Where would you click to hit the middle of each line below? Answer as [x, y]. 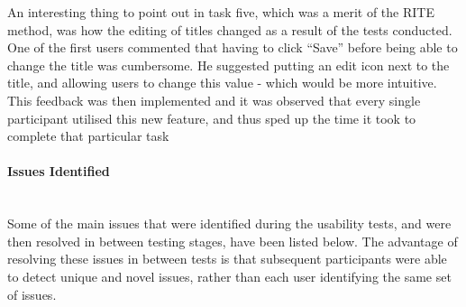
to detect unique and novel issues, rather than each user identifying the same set [229, 276]
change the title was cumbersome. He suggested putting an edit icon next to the [228, 65]
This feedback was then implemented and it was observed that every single [214, 100]
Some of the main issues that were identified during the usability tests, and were [229, 223]
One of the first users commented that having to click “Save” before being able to [233, 47]
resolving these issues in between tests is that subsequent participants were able [227, 259]
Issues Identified [59, 171]
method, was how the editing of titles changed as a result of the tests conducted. [230, 29]
